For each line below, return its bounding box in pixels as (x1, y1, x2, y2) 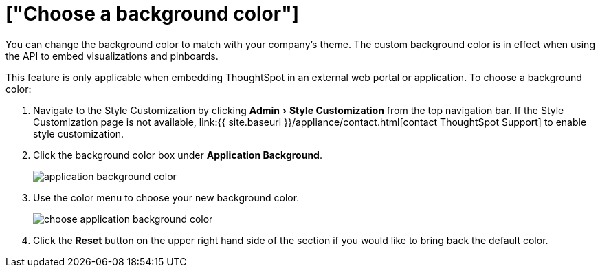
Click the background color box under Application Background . (33, 149, 322, 161)
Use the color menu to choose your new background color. (33, 191, 300, 204)
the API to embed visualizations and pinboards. (5, 50, 219, 62)
